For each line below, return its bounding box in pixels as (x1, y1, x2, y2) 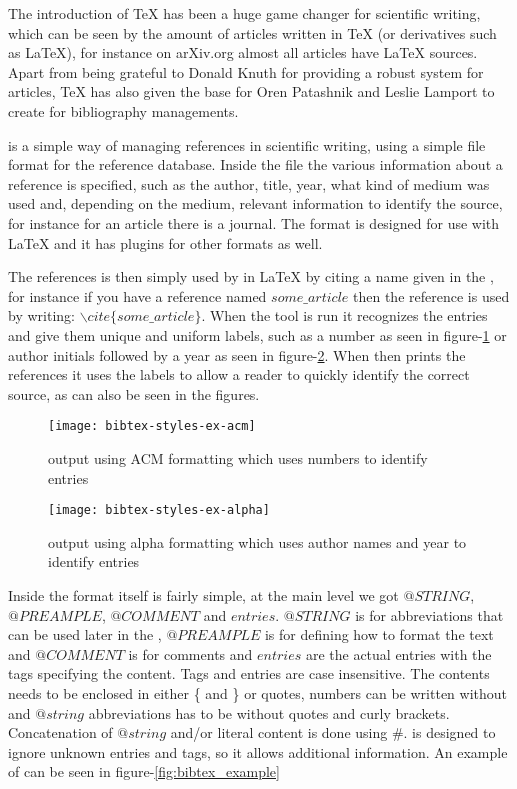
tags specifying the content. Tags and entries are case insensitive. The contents (8, 663, 490, 684)
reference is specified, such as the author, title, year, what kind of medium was (8, 173, 490, 194)
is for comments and (128, 643, 253, 664)
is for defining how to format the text (264, 624, 494, 645)
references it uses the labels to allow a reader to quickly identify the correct (8, 364, 470, 385)
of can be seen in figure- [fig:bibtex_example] (8, 761, 280, 782)
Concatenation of (8, 722, 113, 743)
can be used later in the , (8, 624, 162, 645)
